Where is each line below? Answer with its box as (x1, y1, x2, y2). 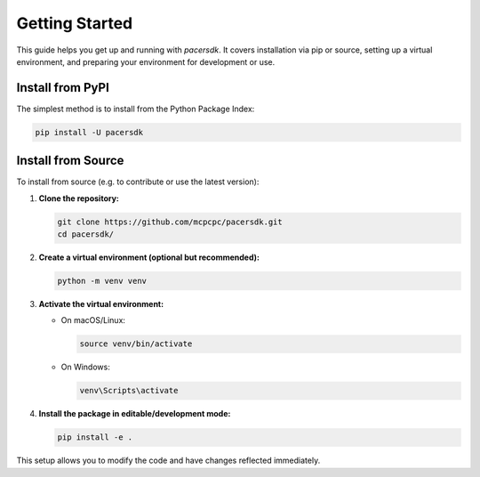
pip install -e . (57, 433, 133, 442)
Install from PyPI (16, 80, 110, 95)
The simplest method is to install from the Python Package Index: (16, 103, 255, 114)
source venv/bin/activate (79, 339, 193, 349)
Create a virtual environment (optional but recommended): (38, 252, 260, 263)
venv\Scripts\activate (79, 385, 179, 396)
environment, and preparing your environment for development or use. (16, 56, 276, 67)
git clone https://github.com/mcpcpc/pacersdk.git (57, 216, 284, 227)
